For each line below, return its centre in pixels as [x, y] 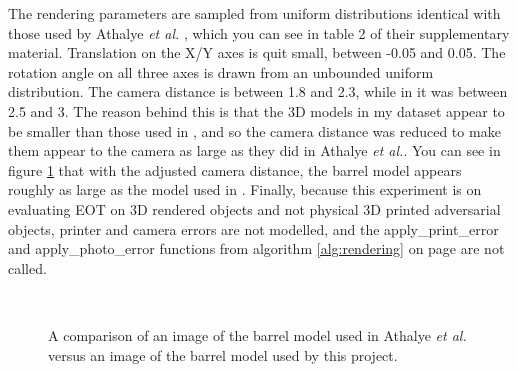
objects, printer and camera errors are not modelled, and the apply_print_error [253, 228]
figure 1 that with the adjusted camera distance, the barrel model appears [235, 169]
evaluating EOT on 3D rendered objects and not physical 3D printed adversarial [254, 208]
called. [27, 267]
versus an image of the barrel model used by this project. [223, 354]
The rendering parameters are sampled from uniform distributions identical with [254, 13]
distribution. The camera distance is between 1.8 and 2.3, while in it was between [258, 91]
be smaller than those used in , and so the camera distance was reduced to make [254, 130]
